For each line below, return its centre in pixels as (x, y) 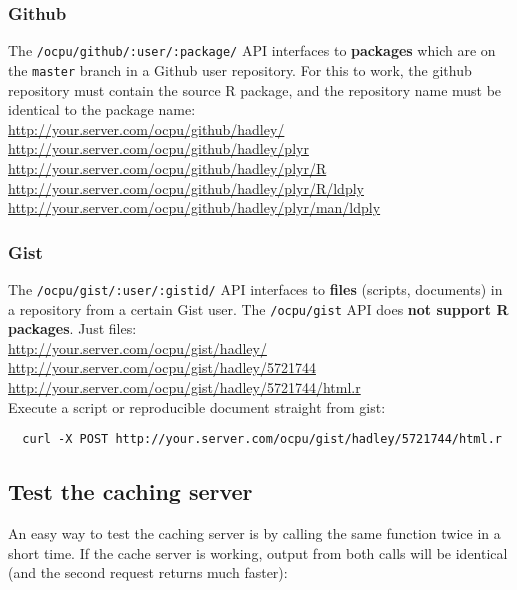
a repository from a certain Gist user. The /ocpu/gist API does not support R (258, 308)
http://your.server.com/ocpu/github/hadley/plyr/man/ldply (194, 207)
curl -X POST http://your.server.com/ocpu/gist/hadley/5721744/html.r (262, 439)
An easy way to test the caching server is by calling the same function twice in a (254, 533)
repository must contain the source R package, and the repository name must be (255, 89)
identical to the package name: (102, 109)
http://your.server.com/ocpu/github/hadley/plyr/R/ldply (186, 187)
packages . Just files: (72, 328)
